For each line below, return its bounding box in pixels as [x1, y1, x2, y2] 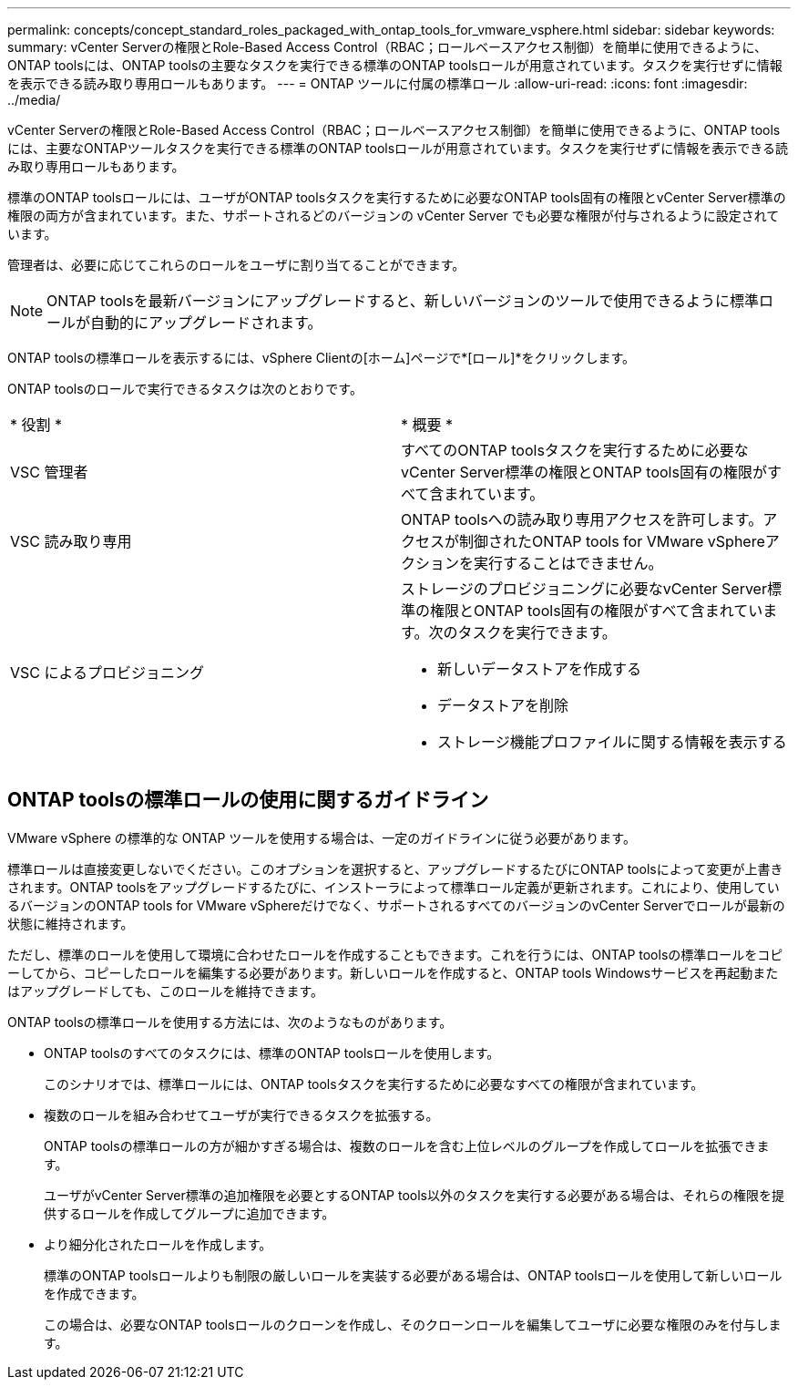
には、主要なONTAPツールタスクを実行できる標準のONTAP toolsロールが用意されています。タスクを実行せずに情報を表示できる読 [7, 140, 788, 156]
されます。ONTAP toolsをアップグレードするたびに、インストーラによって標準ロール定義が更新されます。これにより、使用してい [7, 878, 780, 895]
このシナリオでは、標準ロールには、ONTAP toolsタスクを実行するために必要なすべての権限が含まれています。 [44, 1075, 704, 1092]
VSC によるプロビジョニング [10, 663, 205, 682]
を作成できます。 [44, 1285, 145, 1301]
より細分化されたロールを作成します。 [44, 1236, 272, 1252]
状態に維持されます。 [7, 915, 134, 931]
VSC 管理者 [10, 463, 88, 481]
